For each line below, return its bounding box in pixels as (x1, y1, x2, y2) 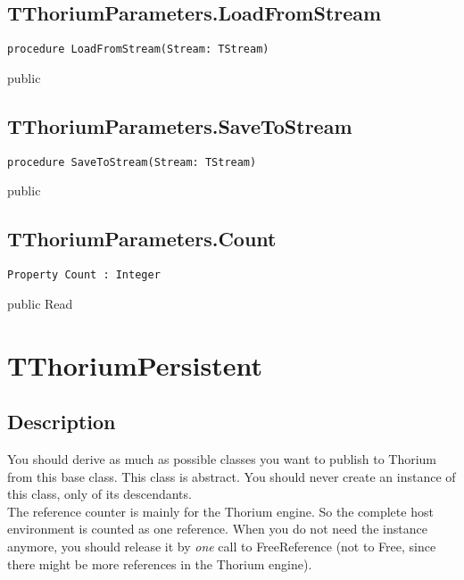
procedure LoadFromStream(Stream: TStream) (7, 43, 269, 56)
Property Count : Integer (7, 269, 161, 282)
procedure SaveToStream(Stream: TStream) (7, 155, 257, 169)
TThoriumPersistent (7, 346, 262, 383)
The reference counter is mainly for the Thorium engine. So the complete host (7, 501, 434, 520)
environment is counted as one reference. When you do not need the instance (7, 519, 427, 538)
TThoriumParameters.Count (7, 225, 277, 253)
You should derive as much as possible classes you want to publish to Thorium (7, 449, 437, 468)
